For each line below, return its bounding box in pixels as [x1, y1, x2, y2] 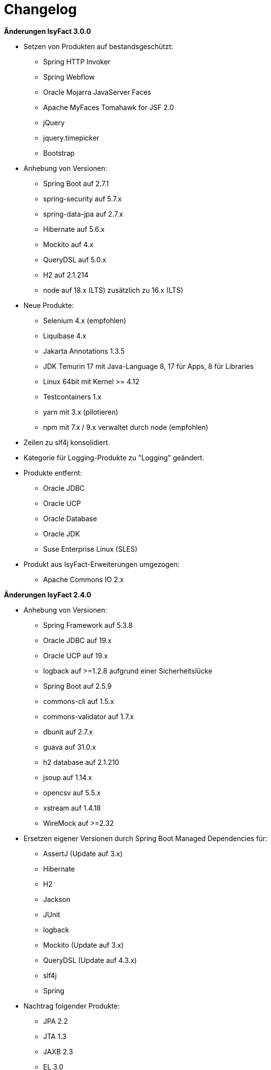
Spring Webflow [43, 72, 95, 81]
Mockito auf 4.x [43, 240, 94, 249]
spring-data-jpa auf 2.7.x [43, 209, 123, 218]
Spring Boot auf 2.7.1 [43, 179, 109, 188]
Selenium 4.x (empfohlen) [43, 316, 126, 325]
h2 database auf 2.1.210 [43, 758, 120, 766]
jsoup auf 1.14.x [43, 773, 92, 782]
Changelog [4, 1, 77, 18]
